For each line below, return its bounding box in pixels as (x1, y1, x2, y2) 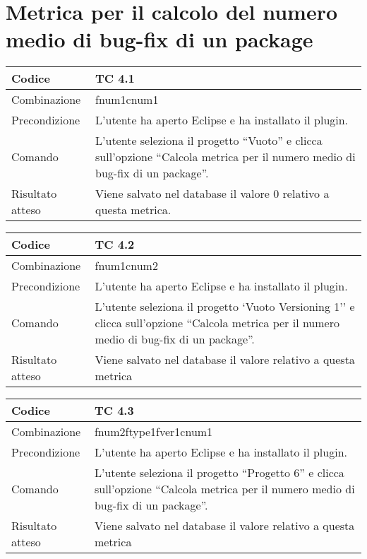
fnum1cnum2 (95, 257, 158, 274)
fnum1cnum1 (95, 91, 159, 108)
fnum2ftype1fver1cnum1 (94, 423, 213, 440)
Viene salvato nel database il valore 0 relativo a (95, 185, 330, 202)
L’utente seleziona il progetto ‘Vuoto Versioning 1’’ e (95, 298, 355, 315)
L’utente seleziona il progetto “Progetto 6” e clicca (94, 464, 344, 481)
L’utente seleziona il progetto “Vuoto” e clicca (95, 132, 323, 149)
